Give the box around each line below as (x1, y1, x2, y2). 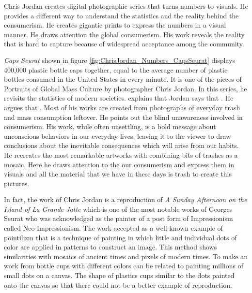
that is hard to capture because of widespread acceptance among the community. (4, 39, 244, 49)
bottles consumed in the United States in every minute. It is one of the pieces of (4, 74, 242, 84)
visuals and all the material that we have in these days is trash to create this (4, 169, 232, 179)
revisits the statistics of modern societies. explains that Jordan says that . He (4, 93, 234, 103)
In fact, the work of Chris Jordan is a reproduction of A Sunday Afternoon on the (4, 194, 247, 205)
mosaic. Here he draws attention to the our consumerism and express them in (4, 159, 235, 169)
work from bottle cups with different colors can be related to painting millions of (4, 261, 243, 271)
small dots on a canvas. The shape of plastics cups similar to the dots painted (4, 270, 235, 280)
